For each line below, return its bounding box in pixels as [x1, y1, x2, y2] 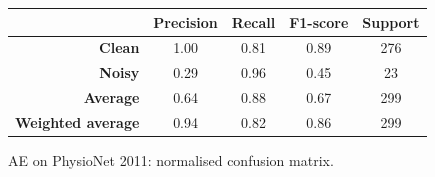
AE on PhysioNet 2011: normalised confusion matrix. [8, 149, 334, 170]
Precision [153, 11, 218, 32]
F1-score [289, 11, 349, 32]
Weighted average [15, 111, 140, 132]
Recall [231, 11, 276, 32]
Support [362, 11, 420, 32]
